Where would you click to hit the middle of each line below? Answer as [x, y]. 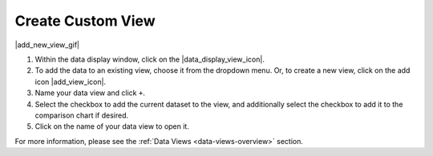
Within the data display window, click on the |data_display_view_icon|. [150, 59]
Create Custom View [85, 21]
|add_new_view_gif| [47, 45]
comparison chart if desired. [81, 115]
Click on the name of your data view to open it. [112, 126]
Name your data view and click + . [90, 93]
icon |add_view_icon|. [71, 82]
